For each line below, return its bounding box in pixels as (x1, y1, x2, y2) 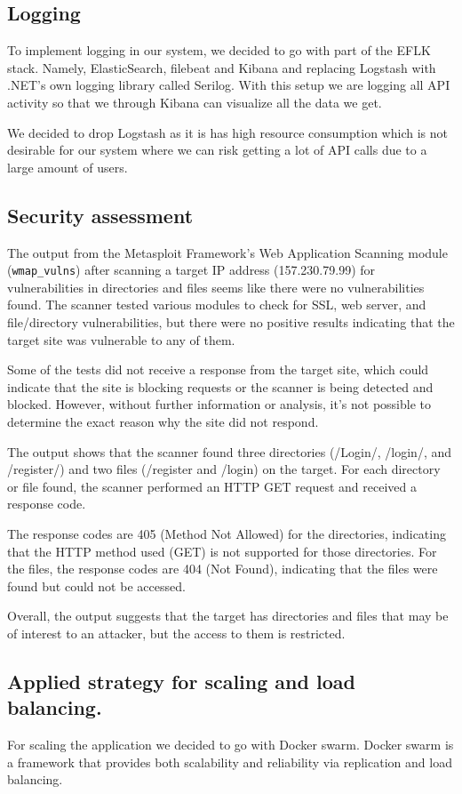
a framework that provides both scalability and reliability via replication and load (7, 752, 452, 771)
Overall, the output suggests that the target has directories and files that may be (7, 606, 449, 625)
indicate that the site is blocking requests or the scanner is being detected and (7, 377, 434, 396)
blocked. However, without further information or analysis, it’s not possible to (7, 395, 432, 413)
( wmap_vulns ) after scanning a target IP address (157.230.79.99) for (7, 261, 376, 279)
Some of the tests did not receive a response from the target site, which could (7, 360, 429, 379)
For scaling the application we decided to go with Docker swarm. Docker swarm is (7, 735, 454, 754)
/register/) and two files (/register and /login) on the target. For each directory (7, 460, 441, 478)
